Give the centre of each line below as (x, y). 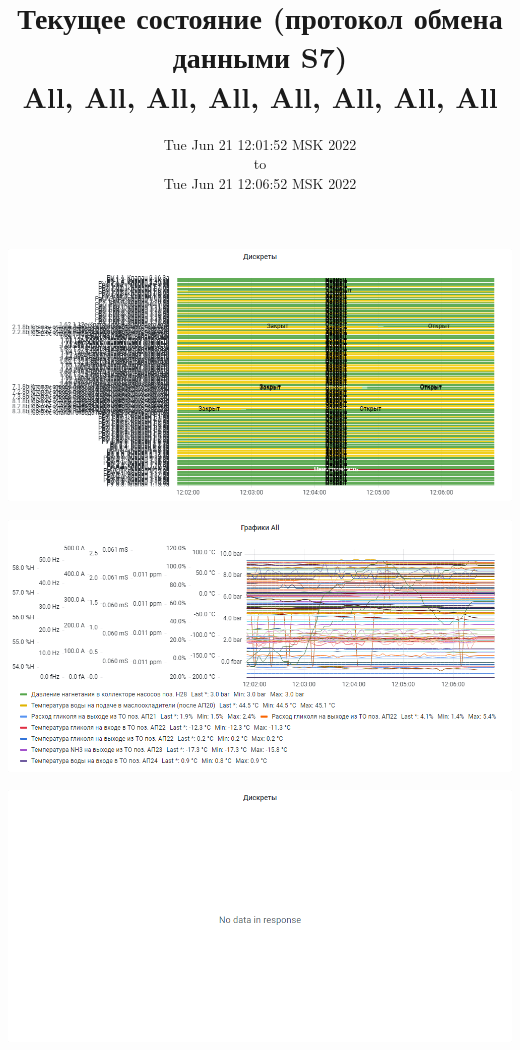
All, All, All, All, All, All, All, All (260, 95)
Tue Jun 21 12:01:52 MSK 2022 (260, 143)
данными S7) (260, 56)
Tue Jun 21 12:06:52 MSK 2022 (260, 182)
